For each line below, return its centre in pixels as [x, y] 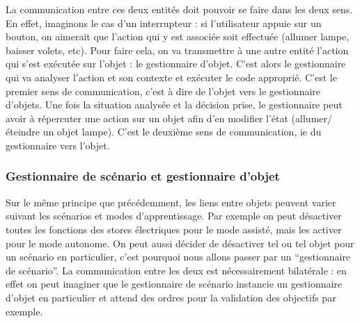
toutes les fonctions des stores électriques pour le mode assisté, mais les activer [174, 229]
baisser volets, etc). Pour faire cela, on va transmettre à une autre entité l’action [177, 50]
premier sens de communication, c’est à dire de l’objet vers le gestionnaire [163, 91]
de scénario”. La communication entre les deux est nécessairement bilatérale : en [176, 270]
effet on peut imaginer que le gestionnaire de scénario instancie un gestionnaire [174, 284]
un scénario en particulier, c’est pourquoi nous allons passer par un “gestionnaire [178, 257]
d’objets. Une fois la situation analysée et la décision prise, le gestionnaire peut [174, 105]
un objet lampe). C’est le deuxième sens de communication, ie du [182, 132]
